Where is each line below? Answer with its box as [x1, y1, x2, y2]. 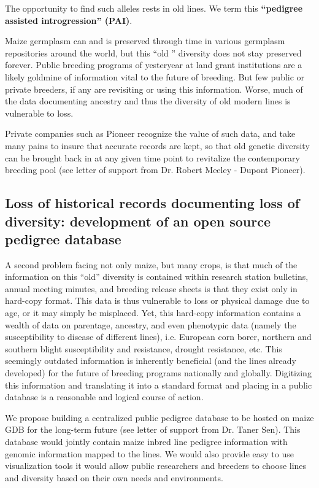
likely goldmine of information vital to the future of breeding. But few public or [5, 70, 305, 83]
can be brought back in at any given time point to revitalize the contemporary [5, 151, 300, 164]
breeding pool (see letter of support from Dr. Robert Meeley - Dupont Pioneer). [5, 163, 306, 176]
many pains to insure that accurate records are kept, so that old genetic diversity [5, 139, 310, 152]
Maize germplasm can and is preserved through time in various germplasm [5, 34, 285, 47]
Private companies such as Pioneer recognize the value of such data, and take [5, 127, 296, 140]
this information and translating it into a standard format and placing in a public [5, 378, 312, 391]
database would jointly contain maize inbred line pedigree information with [5, 435, 288, 448]
